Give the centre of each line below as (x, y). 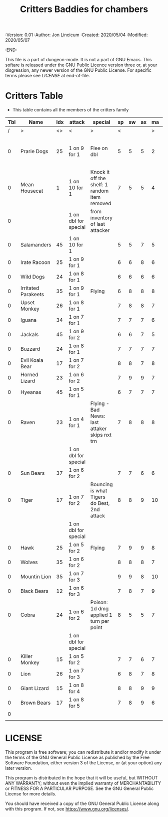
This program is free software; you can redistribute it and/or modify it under (83, 752)
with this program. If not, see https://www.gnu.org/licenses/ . (67, 809)
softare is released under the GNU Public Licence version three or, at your (81, 65)
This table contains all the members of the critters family (70, 110)
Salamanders (36, 245)
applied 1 (101, 615)
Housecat (32, 191)
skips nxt (101, 435)
